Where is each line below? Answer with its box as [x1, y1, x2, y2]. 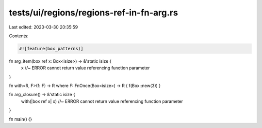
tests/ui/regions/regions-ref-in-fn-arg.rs [9, 7, 178, 18]
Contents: [9, 33, 29, 39]
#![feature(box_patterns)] [19, 46, 83, 51]
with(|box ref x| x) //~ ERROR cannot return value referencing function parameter [21, 98, 183, 104]
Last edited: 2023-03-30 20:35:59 [9, 24, 78, 30]
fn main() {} [9, 116, 33, 122]
